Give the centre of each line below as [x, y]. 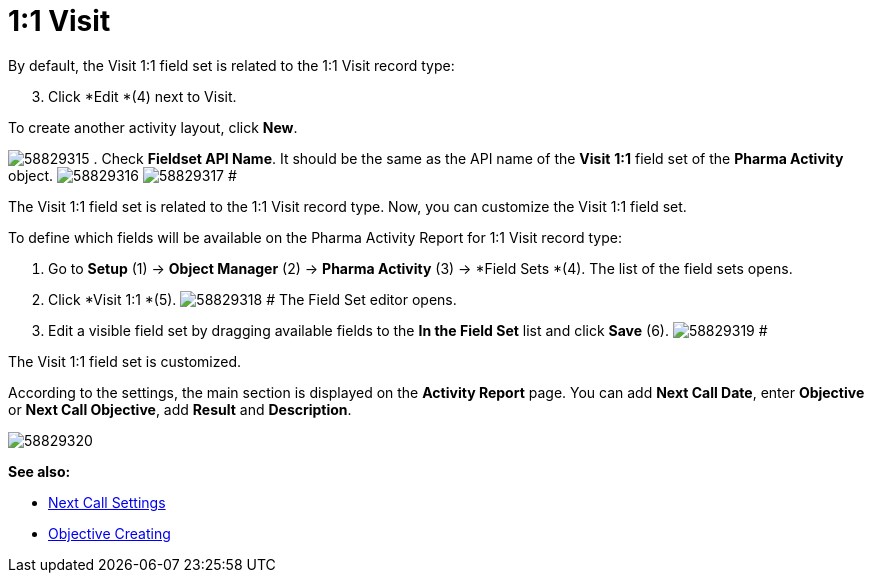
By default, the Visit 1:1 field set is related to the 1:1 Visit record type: [231, 65]
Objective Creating [109, 533]
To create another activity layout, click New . [153, 127]
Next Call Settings [107, 502]
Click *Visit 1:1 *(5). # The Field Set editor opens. [252, 299]
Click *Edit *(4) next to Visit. [142, 96]
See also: [39, 471]
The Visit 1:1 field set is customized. [124, 361]
